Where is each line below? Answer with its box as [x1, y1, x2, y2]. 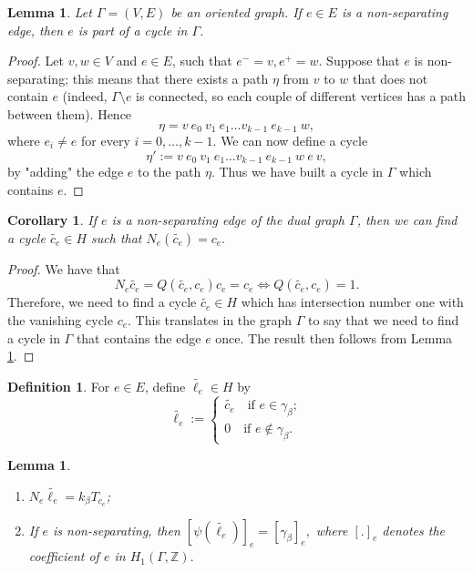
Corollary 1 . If [7, 210, 97, 230]
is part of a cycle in [77, 20, 188, 39]
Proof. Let [7, 51, 64, 70]
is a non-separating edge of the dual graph [111, 210, 344, 230]
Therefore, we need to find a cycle [7, 292, 197, 312]
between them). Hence [7, 104, 132, 123]
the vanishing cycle [7, 311, 113, 330]
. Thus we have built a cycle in [211, 162, 384, 181]
